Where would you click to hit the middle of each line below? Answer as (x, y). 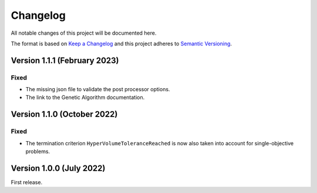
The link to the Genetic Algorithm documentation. (85, 98)
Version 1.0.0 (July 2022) (58, 168)
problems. (38, 152)
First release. (27, 182)
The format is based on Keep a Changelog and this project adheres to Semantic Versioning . (121, 44)
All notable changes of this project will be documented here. (84, 33)
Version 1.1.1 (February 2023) (65, 60)
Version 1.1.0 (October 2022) (64, 114)
